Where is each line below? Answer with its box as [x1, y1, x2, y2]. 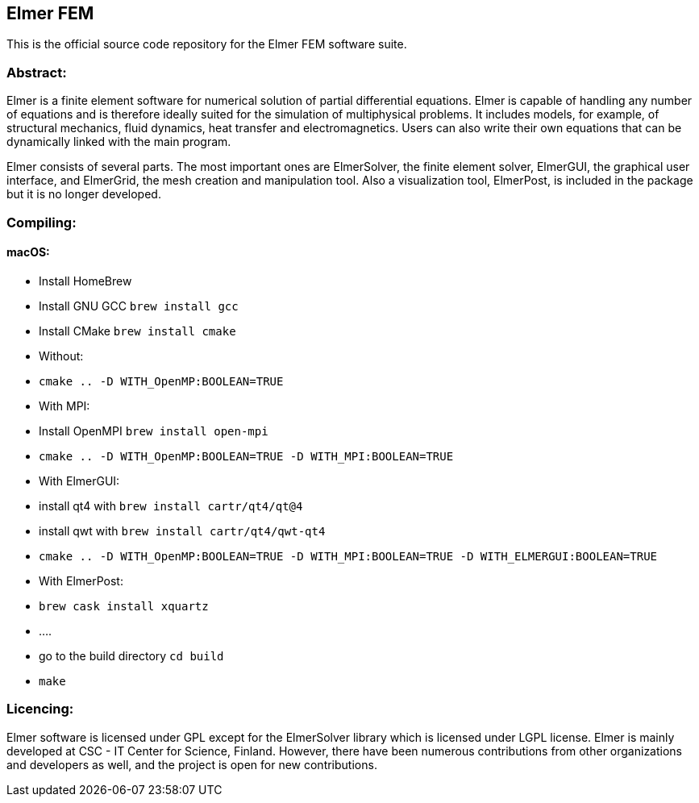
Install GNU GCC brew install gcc [39, 298, 239, 313]
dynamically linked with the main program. [6, 135, 231, 149]
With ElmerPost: [39, 573, 123, 588]
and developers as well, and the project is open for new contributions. [6, 757, 377, 772]
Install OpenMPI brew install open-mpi [39, 423, 268, 438]
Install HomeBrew [39, 273, 132, 288]
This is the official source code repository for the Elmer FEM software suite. [6, 37, 407, 52]
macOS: [6, 245, 50, 260]
